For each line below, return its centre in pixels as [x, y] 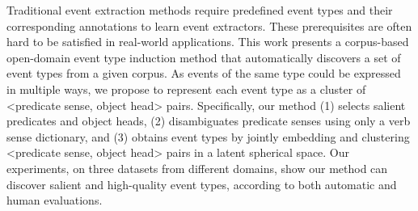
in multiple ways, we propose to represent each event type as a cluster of [186, 89]
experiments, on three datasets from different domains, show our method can [197, 168]
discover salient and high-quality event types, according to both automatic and [202, 184]
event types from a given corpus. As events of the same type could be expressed [204, 73]
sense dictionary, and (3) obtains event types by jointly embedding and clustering [208, 136]
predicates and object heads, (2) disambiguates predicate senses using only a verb [209, 121]
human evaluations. [55, 200]
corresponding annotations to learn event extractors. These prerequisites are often [209, 25]
